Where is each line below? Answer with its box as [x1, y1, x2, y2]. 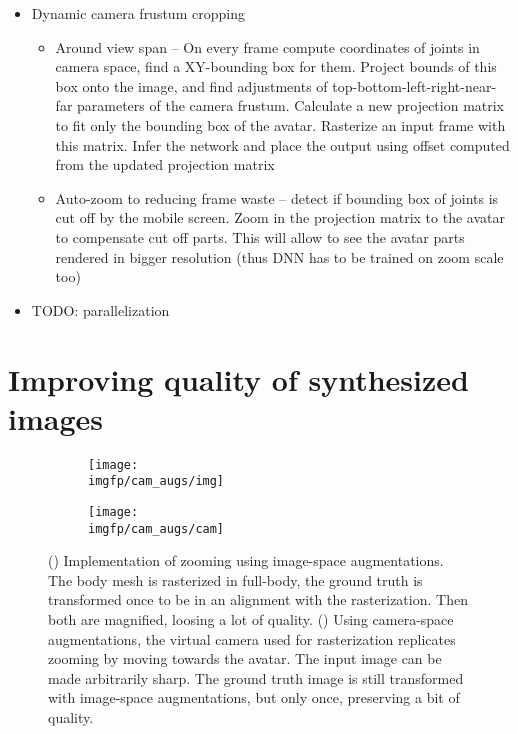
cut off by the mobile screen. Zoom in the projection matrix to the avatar [55, 207, 505, 228]
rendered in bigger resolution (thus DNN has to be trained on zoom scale [55, 246, 504, 267]
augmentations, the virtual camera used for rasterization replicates [48, 628, 456, 649]
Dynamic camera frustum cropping [31, 3, 245, 23]
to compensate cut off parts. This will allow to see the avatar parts [55, 226, 465, 247]
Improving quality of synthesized [8, 358, 469, 399]
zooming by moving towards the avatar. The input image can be [48, 648, 442, 669]
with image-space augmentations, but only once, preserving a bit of [48, 687, 460, 708]
